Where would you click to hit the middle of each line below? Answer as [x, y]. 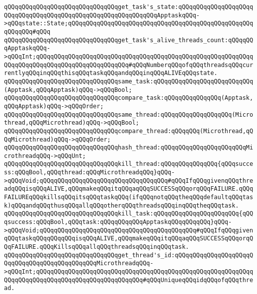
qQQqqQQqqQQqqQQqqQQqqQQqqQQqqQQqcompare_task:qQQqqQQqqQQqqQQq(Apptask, [129, 98]
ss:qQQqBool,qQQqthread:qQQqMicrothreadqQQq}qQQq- [89, 173]
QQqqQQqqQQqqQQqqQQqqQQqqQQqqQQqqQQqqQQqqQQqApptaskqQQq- [102, 15]
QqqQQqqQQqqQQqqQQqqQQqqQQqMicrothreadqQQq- [79, 263]
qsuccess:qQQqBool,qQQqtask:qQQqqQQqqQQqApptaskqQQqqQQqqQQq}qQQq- [118, 222]
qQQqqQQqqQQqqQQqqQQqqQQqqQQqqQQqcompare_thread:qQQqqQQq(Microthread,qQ [129, 131]
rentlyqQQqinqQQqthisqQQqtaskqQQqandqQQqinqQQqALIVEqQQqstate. [111, 73]
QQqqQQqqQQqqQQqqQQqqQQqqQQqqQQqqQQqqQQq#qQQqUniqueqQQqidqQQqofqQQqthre [129, 280]
